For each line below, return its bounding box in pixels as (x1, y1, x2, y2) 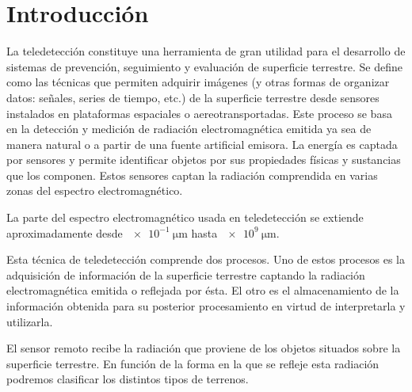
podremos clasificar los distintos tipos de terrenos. (6, 371, 249, 387)
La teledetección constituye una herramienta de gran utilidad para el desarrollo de (6, 43, 406, 59)
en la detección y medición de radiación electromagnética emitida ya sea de (6, 120, 372, 137)
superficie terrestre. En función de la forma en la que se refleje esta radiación (6, 355, 380, 371)
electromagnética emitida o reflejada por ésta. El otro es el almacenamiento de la (6, 282, 399, 299)
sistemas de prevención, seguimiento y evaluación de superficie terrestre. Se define (6, 58, 402, 74)
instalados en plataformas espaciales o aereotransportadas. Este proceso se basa (6, 105, 392, 121)
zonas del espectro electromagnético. (6, 182, 183, 199)
